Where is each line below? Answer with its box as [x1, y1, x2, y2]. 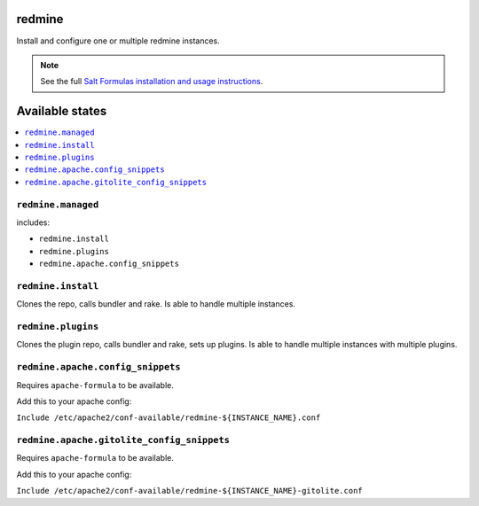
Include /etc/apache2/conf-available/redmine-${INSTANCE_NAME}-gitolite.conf [16, 486, 363, 496]
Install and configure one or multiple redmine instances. [16, 35, 221, 46]
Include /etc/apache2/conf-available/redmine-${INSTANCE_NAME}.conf [16, 413, 321, 423]
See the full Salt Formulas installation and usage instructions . [40, 76, 263, 87]
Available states [16, 104, 107, 119]
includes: [16, 217, 51, 228]
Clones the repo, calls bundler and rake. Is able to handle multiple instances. [16, 299, 296, 309]
